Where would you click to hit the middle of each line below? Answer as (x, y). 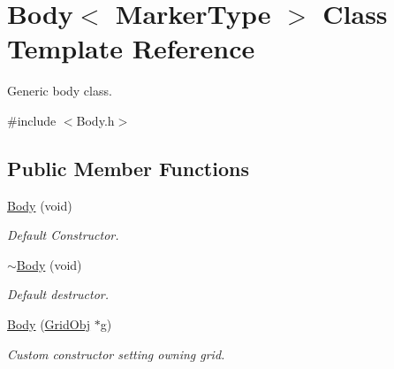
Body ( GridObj (49, 324)
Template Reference (131, 48)
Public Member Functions (128, 168)
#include (32, 120)
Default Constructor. (63, 235)
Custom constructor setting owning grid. (116, 354)
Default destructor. (58, 294)
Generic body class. (60, 91)
